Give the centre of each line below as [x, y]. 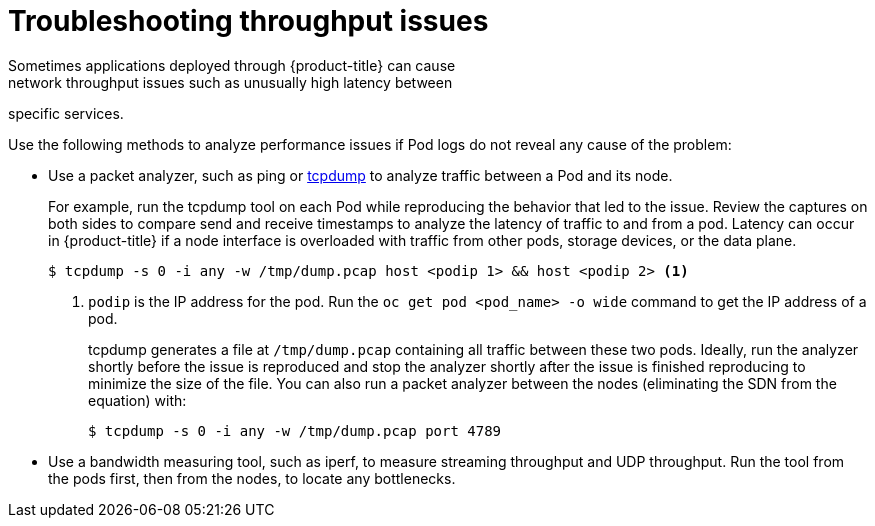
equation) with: [137, 400]
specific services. [66, 113]
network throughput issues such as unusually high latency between [230, 82]
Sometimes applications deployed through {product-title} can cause [232, 65]
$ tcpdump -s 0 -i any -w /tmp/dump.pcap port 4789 [295, 430]
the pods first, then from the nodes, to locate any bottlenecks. [252, 478]
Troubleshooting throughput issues [248, 21]
